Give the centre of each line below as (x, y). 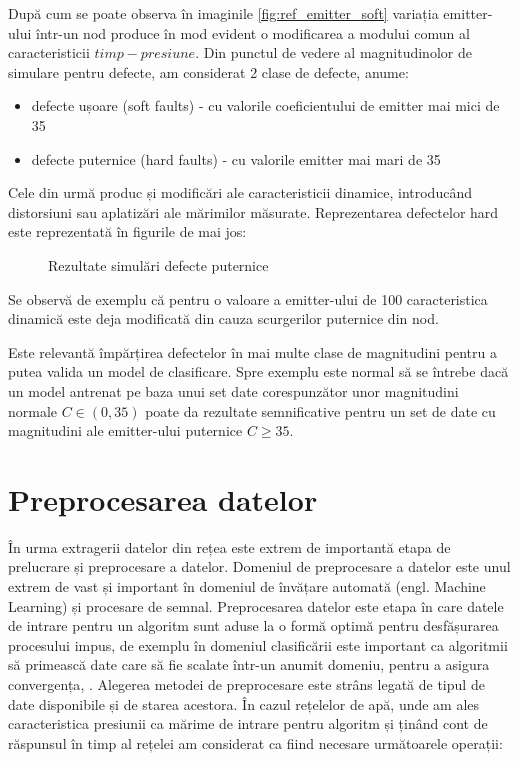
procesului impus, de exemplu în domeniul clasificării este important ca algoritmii (258, 644)
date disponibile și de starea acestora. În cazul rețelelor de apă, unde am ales (244, 703)
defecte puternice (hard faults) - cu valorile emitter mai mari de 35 (236, 158)
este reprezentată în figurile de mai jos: (127, 231)
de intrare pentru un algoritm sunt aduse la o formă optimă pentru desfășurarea (253, 625)
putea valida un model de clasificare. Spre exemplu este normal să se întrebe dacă (258, 371)
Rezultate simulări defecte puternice (158, 264)
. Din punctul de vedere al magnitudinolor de (333, 52)
